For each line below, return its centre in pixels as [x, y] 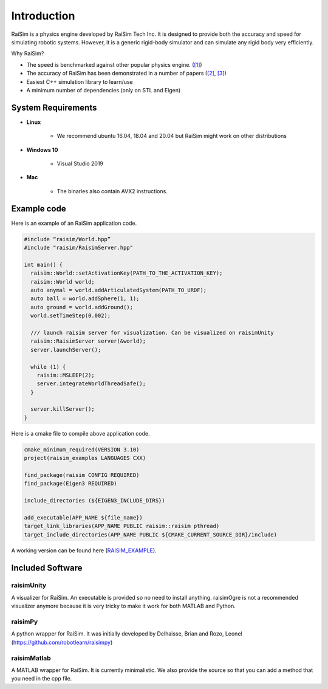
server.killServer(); [63, 409]
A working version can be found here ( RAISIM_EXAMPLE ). [84, 550]
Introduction [43, 16]
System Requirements [54, 107]
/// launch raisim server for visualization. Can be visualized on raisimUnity [152, 332]
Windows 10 [42, 149]
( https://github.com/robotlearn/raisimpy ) [62, 642]
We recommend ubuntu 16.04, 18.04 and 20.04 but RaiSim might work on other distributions [172, 136]
